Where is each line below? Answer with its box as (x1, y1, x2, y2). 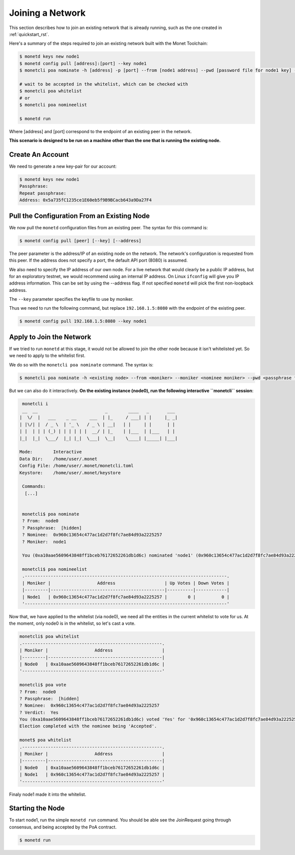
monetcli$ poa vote (19, 682, 66, 688)
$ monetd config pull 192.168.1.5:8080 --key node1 (19, 319, 147, 324)
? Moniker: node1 (22, 539, 66, 544)
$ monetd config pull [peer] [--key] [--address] (19, 238, 142, 244)
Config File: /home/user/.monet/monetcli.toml (19, 463, 134, 468)
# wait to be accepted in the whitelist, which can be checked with (19, 81, 188, 87)
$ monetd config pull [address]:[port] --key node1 (19, 61, 147, 66)
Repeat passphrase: (19, 190, 66, 196)
